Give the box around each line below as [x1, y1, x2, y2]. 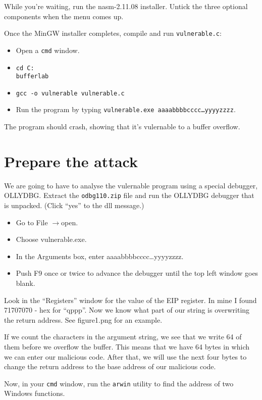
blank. [16, 278, 35, 288]
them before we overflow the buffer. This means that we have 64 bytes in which [4, 341, 249, 352]
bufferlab [16, 73, 49, 80]
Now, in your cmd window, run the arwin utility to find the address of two [4, 378, 234, 388]
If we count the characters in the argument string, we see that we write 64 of [4, 331, 242, 342]
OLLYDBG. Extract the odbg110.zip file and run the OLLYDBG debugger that [4, 190, 254, 201]
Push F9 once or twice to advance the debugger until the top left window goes [16, 268, 258, 278]
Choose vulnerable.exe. [16, 234, 87, 244]
